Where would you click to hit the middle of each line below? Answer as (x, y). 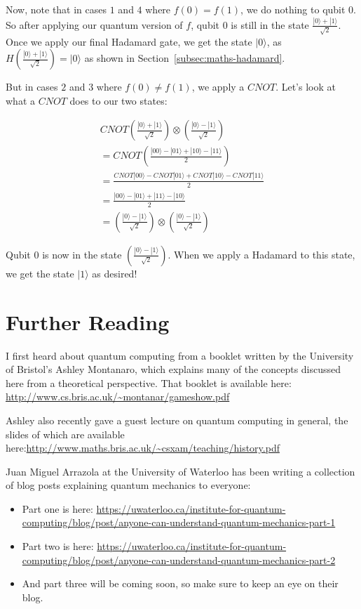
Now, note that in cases (56, 9)
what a (20, 100)
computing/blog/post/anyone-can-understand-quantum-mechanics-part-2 (179, 559)
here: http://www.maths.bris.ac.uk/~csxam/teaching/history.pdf (143, 448)
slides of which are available (65, 434)
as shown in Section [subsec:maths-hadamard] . (185, 58)
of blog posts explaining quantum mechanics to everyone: (128, 485)
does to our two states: (118, 100)
